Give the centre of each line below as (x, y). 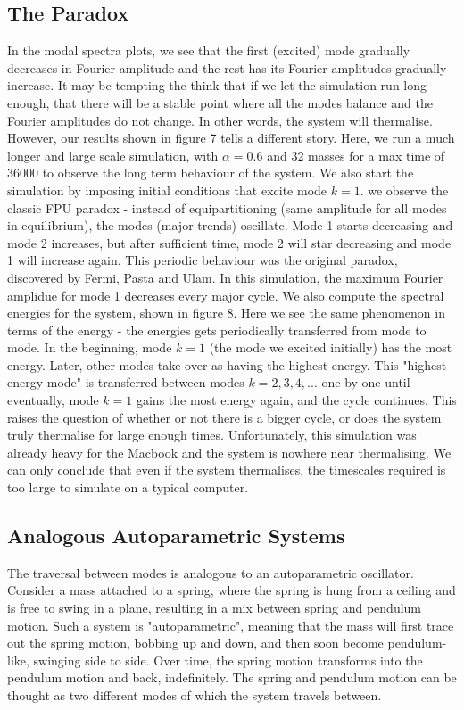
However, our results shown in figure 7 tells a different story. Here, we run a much (231, 138)
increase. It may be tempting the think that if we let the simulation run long (217, 85)
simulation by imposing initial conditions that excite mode (167, 190)
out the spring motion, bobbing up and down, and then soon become (195, 643)
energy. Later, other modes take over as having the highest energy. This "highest (227, 364)
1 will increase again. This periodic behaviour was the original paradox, (203, 260)
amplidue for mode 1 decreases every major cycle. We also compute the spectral (226, 295)
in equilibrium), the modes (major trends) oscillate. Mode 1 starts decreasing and (230, 225)
